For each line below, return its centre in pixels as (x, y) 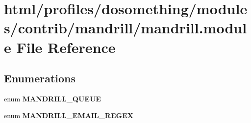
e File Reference (60, 47)
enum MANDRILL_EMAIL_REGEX (69, 115)
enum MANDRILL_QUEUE (52, 98)
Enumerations (40, 78)
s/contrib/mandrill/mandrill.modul (125, 28)
